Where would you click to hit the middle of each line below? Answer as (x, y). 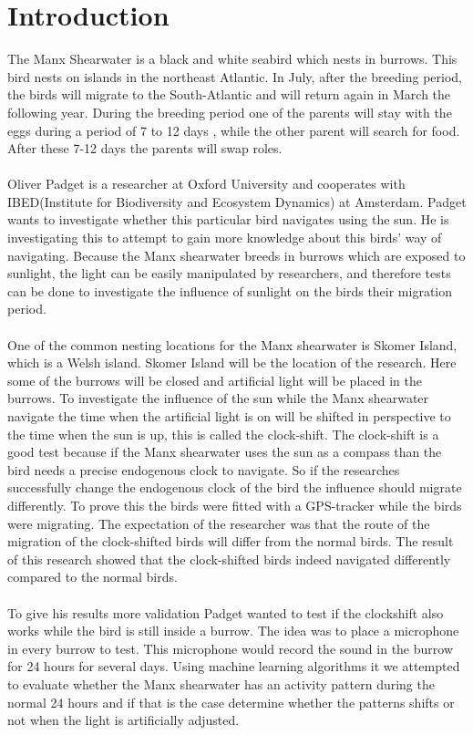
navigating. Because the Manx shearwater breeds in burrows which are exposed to (236, 255)
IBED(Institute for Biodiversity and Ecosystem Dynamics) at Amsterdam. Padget (237, 201)
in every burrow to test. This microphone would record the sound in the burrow (231, 648)
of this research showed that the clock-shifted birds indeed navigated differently (229, 559)
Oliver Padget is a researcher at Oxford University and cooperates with (206, 184)
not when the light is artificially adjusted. (123, 720)
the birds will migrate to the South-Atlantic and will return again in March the (229, 94)
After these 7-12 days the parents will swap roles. (145, 148)
